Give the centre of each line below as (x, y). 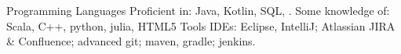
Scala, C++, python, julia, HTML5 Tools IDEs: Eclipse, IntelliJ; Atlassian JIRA (201, 25)
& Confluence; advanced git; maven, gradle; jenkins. (131, 41)
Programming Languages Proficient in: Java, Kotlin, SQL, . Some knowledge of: (198, 10)
